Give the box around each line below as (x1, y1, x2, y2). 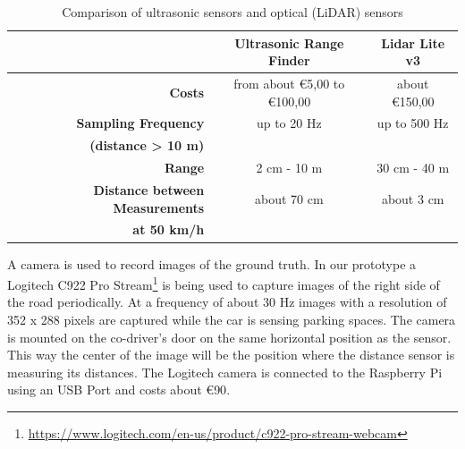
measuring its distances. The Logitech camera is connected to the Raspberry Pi (7, 362, 443, 381)
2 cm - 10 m (256, 158, 323, 177)
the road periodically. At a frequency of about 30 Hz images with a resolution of (7, 292, 447, 311)
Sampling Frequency (76, 114, 205, 132)
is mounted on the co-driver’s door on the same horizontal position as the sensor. (7, 327, 452, 346)
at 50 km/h (132, 220, 205, 239)
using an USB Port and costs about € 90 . (7, 380, 231, 399)
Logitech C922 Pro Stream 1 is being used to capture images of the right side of (7, 273, 440, 293)
